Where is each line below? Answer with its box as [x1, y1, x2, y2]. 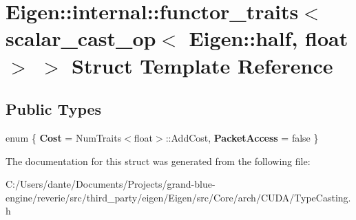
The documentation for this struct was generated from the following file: [6, 153, 311, 168]
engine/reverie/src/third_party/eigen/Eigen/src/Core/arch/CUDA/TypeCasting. [6, 190, 351, 204]
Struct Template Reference [72, 51, 333, 79]
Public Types [6, 98, 102, 120]
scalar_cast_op [6, 24, 156, 52]
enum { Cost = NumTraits [6, 130, 122, 144]
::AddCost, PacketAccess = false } [165, 130, 319, 144]
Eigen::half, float [189, 24, 348, 52]
